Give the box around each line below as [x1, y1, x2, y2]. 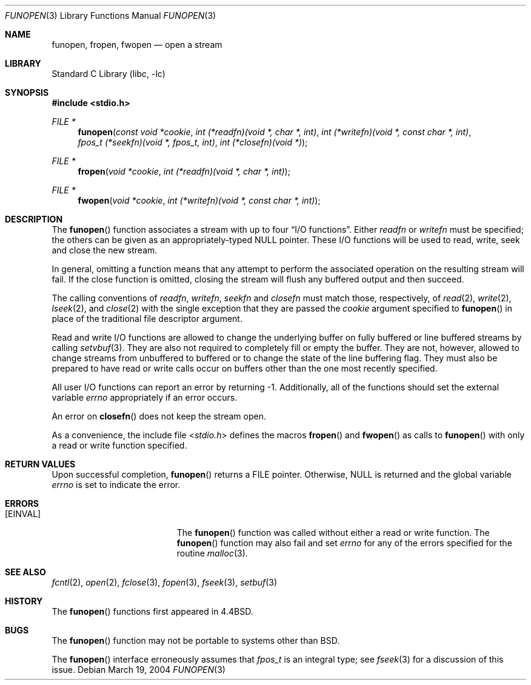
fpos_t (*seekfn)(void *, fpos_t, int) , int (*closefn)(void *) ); [78, 137, 308, 147]
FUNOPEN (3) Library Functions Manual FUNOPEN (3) [5, 10, 216, 21]
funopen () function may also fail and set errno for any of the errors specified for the [176, 538, 512, 548]
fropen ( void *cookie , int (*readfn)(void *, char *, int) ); [78, 166, 290, 176]
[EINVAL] [5, 509, 41, 519]
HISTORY [5, 596, 43, 606]
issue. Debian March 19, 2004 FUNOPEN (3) [52, 664, 225, 675]
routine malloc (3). [176, 548, 248, 558]
